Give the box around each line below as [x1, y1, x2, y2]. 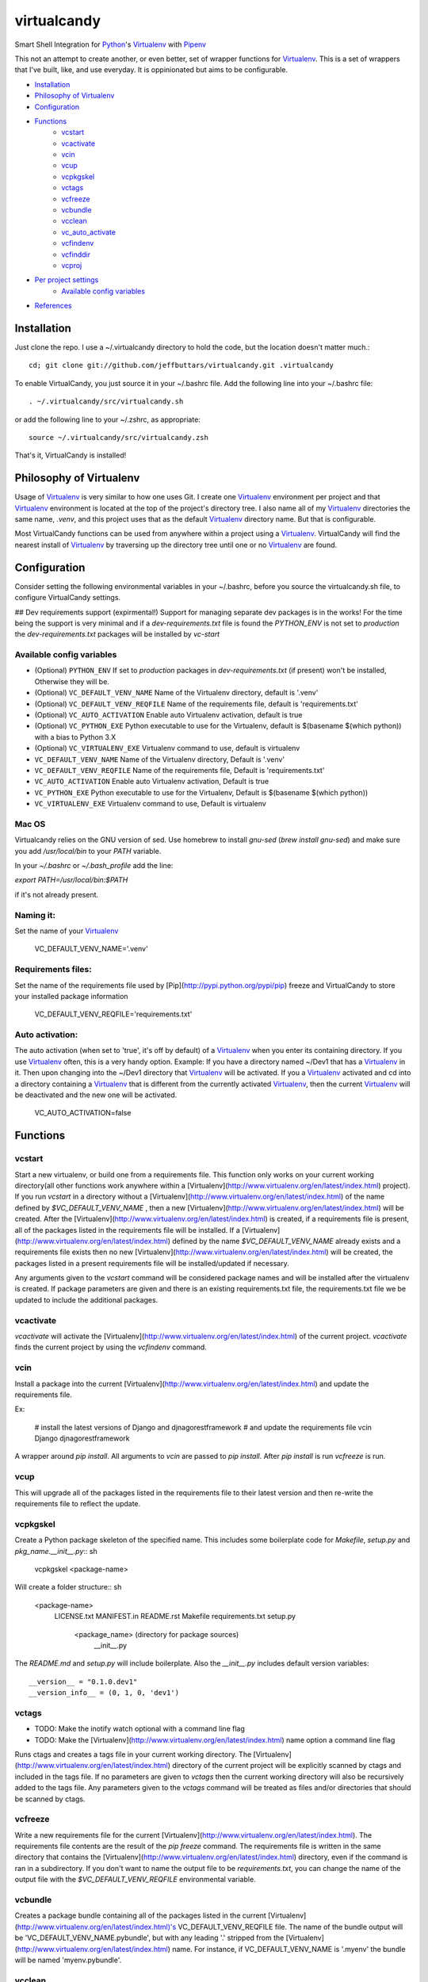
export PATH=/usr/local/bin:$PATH [14, 875, 128, 885]
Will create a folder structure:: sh [14, 1582, 122, 1592]
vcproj [61, 260, 82, 270]
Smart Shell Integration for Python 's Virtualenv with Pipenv [14, 40, 206, 49]
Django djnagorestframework [34, 1433, 130, 1443]
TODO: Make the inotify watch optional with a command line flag [34, 1724, 245, 1734]
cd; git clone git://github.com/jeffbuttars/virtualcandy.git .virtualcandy [29, 361, 334, 370]
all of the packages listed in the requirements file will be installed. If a [14, 1225, 241, 1234]
